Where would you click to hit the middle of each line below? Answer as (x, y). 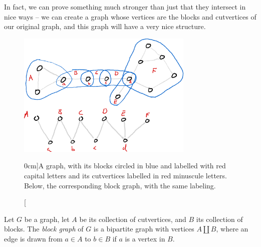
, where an (232, 229)
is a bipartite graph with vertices (144, 229)
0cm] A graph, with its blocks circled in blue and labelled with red (125, 166)
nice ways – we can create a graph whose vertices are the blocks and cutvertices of (130, 16)
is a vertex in (145, 239)
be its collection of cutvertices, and (133, 219)
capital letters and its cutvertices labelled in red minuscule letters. (125, 176)
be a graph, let (47, 219)
